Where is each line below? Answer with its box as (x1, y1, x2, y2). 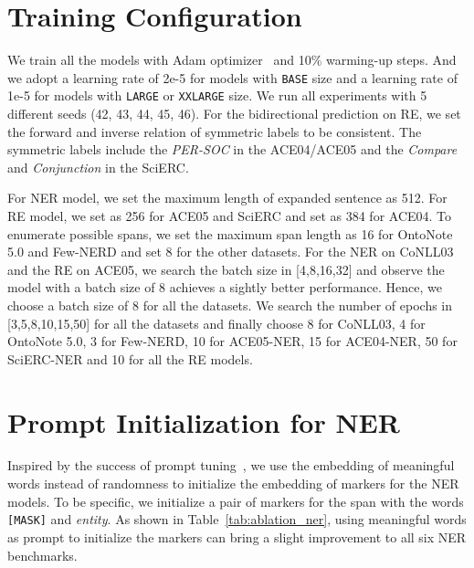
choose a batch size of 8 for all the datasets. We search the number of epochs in (7, 295, 453, 314)
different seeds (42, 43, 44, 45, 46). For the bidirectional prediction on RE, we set (7, 104, 461, 123)
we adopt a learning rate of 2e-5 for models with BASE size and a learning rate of (7, 68, 458, 87)
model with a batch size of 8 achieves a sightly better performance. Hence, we (7, 278, 442, 297)
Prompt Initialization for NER (7, 403, 400, 440)
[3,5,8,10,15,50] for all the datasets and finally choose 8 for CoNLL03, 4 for (7, 313, 426, 332)
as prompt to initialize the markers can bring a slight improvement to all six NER (7, 527, 467, 546)
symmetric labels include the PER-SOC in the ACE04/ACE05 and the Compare (7, 140, 458, 159)
